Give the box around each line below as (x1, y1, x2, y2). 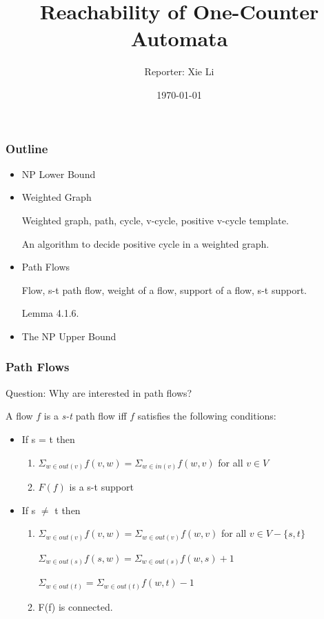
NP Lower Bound (21, 166, 96, 181)
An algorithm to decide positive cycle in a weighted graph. (21, 236, 270, 250)
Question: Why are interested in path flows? (6, 385, 192, 400)
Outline (6, 139, 48, 157)
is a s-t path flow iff (43, 409, 127, 423)
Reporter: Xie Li (144, 64, 214, 79)
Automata (130, 24, 228, 52)
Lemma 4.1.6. (21, 306, 79, 320)
